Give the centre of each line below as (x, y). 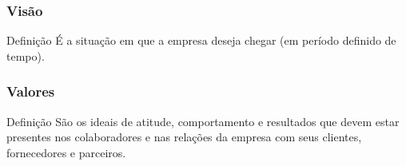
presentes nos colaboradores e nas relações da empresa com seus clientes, (184, 137)
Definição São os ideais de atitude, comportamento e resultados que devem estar (203, 121)
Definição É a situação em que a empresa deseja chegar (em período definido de (201, 40)
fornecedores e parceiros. (66, 152)
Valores (31, 91)
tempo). (26, 55)
